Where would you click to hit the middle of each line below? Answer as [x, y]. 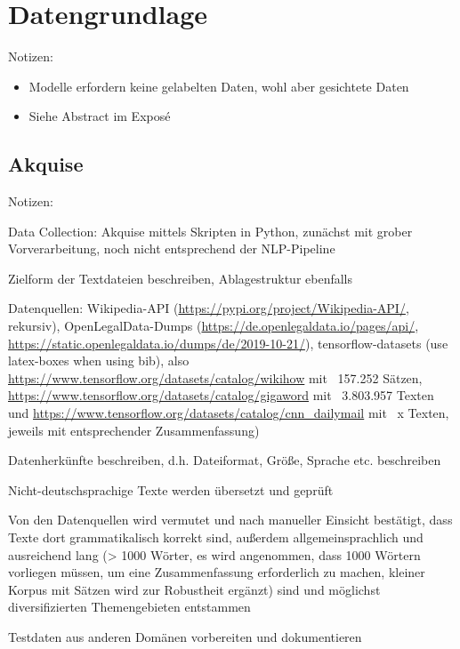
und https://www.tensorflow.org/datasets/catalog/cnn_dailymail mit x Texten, [229, 413]
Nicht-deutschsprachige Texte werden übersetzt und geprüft [171, 489]
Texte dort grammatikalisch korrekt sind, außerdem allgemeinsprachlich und [216, 537]
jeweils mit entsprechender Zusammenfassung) [134, 430]
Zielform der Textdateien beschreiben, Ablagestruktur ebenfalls [181, 278]
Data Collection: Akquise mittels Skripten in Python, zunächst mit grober [210, 231]
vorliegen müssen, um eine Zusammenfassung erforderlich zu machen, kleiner [217, 572]
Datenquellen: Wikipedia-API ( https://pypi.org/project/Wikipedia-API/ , [209, 308]
